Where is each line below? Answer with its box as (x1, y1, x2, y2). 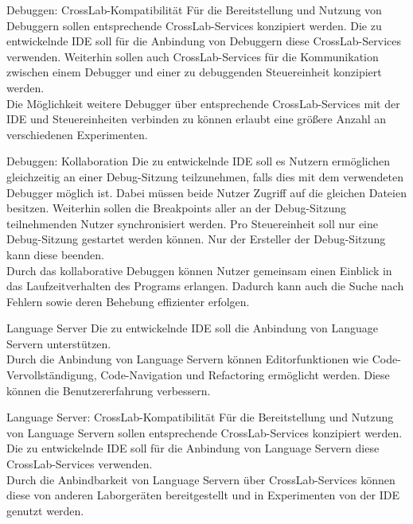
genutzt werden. (6, 502, 84, 518)
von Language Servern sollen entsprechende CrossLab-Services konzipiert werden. (6, 424, 403, 441)
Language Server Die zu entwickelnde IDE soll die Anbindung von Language (6, 320, 379, 336)
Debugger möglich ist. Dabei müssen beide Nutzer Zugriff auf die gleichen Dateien (6, 184, 407, 200)
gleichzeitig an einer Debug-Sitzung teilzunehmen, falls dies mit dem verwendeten (6, 168, 403, 184)
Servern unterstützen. (6, 335, 111, 351)
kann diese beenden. (6, 246, 104, 262)
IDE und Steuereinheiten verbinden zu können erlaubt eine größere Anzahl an (6, 111, 387, 127)
